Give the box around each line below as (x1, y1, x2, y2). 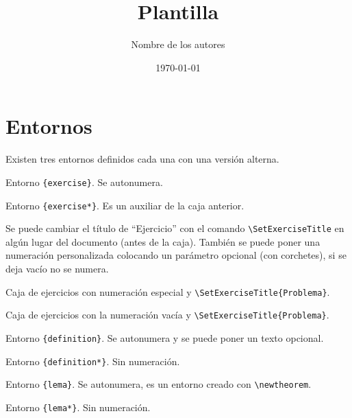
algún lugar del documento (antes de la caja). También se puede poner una (5, 234, 320, 248)
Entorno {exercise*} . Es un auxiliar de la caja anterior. (5, 198, 244, 212)
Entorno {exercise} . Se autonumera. (5, 174, 163, 189)
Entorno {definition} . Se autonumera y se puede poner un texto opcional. (5, 330, 324, 345)
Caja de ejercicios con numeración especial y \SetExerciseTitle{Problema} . (5, 284, 330, 299)
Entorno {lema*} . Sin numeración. (5, 399, 151, 414)
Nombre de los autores (131, 37, 225, 51)
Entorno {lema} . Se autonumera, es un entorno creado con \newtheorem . (5, 377, 312, 391)
